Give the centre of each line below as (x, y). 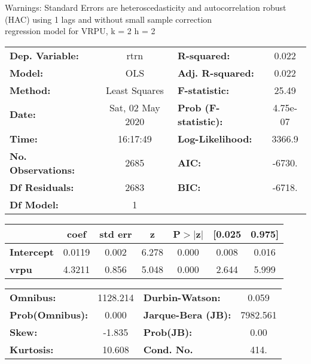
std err (116, 233)
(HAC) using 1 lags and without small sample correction (109, 19)
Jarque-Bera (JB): (187, 314)
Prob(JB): (168, 332)
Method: (30, 90)
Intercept (32, 251)
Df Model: (34, 204)
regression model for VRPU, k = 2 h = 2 (80, 31)
